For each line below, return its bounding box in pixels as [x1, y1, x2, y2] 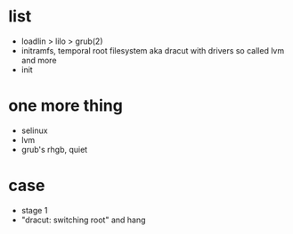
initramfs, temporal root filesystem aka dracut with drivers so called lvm [20, 45, 285, 55]
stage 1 [20, 205, 48, 215]
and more [20, 54, 57, 65]
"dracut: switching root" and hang [20, 214, 146, 225]
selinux [20, 125, 48, 136]
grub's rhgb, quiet [20, 144, 88, 155]
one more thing [8, 96, 124, 116]
